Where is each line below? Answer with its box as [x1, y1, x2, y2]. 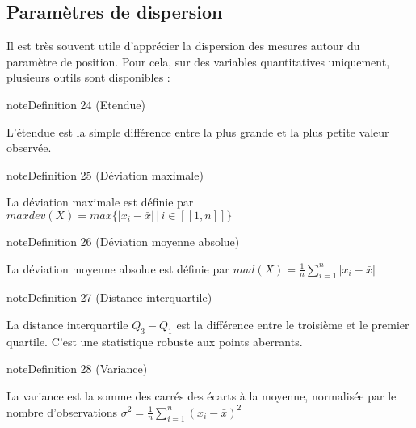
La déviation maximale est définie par [6, 193, 194, 210]
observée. [6, 139, 52, 156]
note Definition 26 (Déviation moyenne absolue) [6, 232, 240, 249]
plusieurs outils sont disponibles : [6, 69, 170, 86]
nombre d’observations [6, 403, 118, 420]
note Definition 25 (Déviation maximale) [6, 166, 204, 183]
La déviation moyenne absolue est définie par [6, 260, 229, 277]
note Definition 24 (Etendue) [6, 95, 145, 112]
